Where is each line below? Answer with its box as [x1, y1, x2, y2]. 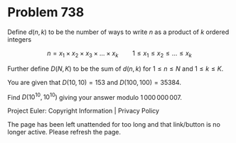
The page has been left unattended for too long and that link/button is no [7, 120, 220, 129]
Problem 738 [7, 4, 85, 21]
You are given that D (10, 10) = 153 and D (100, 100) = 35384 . [7, 78, 181, 86]
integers [7, 35, 32, 43]
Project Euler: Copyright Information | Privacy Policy [7, 107, 160, 115]
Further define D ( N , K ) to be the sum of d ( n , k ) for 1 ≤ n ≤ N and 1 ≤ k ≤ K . [7, 64, 224, 73]
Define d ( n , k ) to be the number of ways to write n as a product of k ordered [7, 28, 230, 36]
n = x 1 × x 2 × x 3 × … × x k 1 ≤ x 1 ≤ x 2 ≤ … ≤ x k [47, 49, 192, 59]
